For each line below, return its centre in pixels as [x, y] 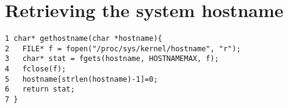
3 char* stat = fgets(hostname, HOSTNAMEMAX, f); [112, 59]
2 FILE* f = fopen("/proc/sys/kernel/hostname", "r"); [123, 49]
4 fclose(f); [36, 69]
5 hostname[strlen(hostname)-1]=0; [81, 79]
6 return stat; [40, 89]
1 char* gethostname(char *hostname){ [84, 39]
